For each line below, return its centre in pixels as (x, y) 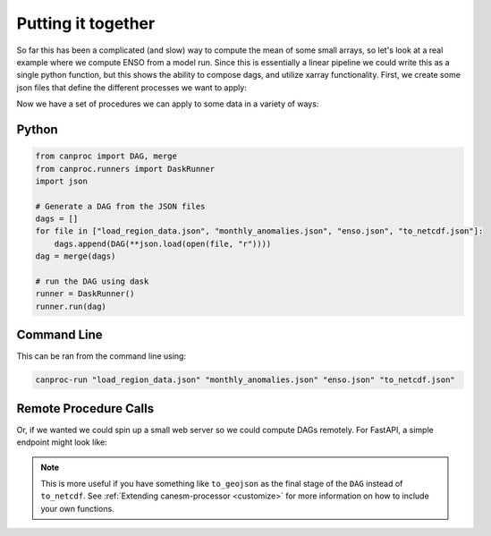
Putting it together (86, 23)
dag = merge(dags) (76, 256)
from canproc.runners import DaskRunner (125, 169)
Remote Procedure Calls (85, 408)
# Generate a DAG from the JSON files (120, 206)
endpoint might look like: (62, 442)
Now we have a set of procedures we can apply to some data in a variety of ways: (168, 104)
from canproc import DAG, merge (106, 156)
